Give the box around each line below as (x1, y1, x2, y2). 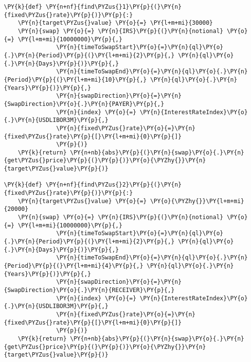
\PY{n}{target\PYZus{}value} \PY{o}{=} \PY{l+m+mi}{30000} (18, 19, 213, 27)
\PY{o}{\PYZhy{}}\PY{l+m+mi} (150, 197, 244, 205)
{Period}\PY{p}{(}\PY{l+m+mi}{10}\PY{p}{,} (4, 76, 147, 83)
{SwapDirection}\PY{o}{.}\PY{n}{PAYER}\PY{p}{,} (4, 100, 164, 107)
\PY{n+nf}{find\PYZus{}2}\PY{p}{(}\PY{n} (45, 181, 182, 189)
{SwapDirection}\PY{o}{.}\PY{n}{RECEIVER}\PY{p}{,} (4, 286, 175, 293)
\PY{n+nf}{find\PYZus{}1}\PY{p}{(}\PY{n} (45, 3, 182, 10)
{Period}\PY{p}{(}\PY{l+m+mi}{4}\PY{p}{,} (4, 262, 143, 269)
